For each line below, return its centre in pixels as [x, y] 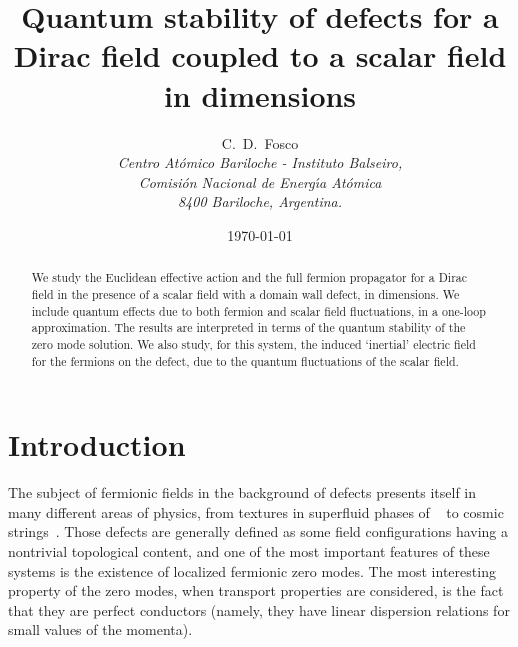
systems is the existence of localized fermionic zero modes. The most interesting [252, 570]
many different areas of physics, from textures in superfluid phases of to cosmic [256, 511]
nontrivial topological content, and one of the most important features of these [249, 550]
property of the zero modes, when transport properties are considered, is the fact [256, 590]
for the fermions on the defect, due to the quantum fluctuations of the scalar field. [245, 360]
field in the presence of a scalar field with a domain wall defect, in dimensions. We [245, 293]
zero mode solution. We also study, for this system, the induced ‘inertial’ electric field [253, 343]
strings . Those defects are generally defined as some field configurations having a [258, 531]
